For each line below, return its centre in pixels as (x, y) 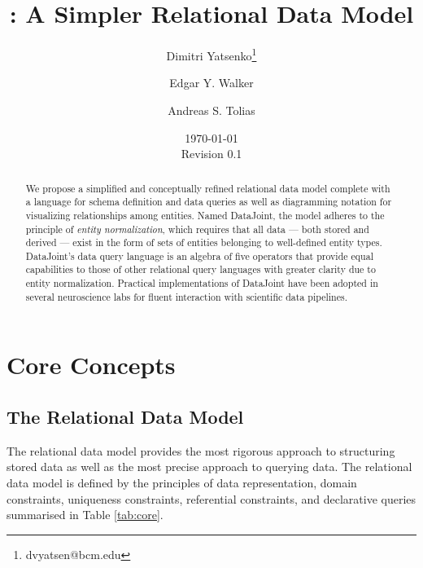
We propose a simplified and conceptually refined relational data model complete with (208, 188)
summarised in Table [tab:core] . (85, 515)
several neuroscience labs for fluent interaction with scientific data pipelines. (186, 296)
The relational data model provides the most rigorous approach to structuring (201, 450)
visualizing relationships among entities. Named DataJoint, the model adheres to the (205, 215)
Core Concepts (91, 365)
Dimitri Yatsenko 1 (211, 54)
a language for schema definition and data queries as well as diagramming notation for (209, 202)
